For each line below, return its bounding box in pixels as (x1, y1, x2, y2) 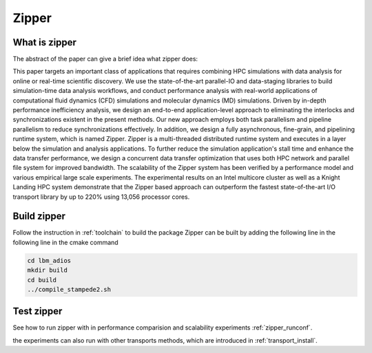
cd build (27, 276, 57, 284)
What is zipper (12, 36, 77, 48)
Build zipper (12, 211, 65, 222)
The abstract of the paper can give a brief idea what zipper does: (12, 55, 198, 63)
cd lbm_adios (27, 257, 72, 264)
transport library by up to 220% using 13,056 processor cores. (12, 193, 190, 201)
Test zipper (12, 306, 63, 317)
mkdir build (27, 266, 68, 275)
